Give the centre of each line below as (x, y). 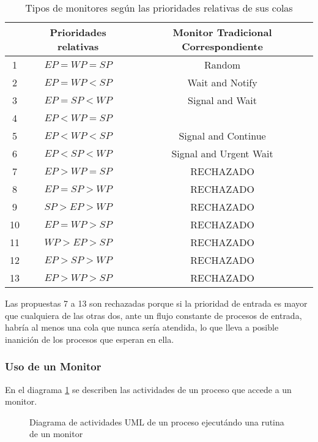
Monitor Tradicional (222, 32)
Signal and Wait (223, 100)
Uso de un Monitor (53, 366)
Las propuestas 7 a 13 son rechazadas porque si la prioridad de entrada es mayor (156, 303)
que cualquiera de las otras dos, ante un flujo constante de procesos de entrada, (153, 315)
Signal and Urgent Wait (222, 153)
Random (222, 65)
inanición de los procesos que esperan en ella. (90, 339)
